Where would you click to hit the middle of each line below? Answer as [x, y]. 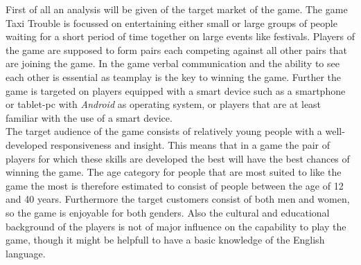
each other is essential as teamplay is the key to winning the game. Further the [174, 76]
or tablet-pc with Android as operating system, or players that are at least [164, 104]
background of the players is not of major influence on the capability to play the [176, 226]
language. [26, 253]
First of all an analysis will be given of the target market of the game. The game [177, 9]
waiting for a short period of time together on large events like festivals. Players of [180, 36]
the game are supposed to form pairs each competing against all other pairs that [176, 49]
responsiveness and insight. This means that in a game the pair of [190, 144]
